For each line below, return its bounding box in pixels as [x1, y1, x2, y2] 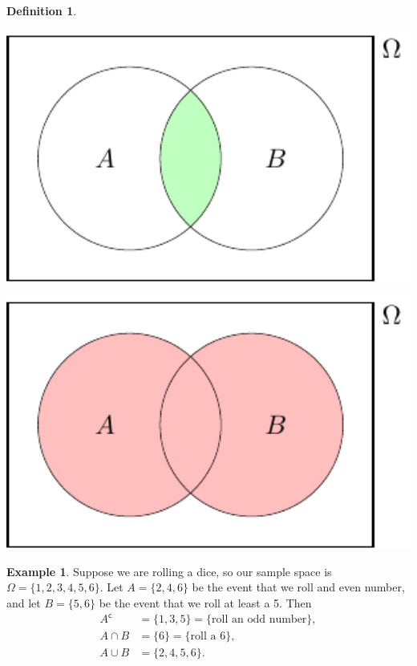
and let [6, 594, 41, 611]
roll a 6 [190, 631, 226, 643]
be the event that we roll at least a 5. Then [99, 594, 312, 611]
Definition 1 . [6, 2, 77, 18]
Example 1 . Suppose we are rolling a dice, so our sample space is [6, 562, 332, 579]
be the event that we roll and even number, [192, 579, 405, 595]
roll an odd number [212, 614, 307, 626]
